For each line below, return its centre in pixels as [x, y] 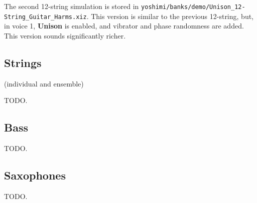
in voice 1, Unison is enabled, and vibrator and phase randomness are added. [124, 26]
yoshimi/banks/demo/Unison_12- [193, 7]
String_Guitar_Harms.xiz [45, 17]
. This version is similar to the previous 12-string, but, [170, 16]
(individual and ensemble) [44, 83]
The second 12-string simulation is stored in [72, 6]
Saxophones [35, 175]
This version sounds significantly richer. [65, 35]
